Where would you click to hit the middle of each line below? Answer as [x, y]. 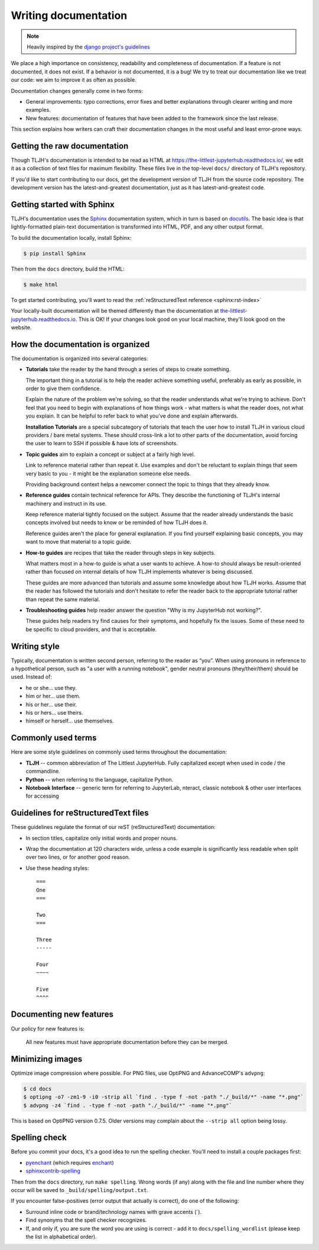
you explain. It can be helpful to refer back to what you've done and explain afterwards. [132, 416]
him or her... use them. [53, 696]
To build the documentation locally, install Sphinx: [71, 237]
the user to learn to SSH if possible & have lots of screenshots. [102, 444]
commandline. [43, 771]
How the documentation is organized [80, 344]
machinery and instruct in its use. [66, 503]
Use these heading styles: [57, 868]
